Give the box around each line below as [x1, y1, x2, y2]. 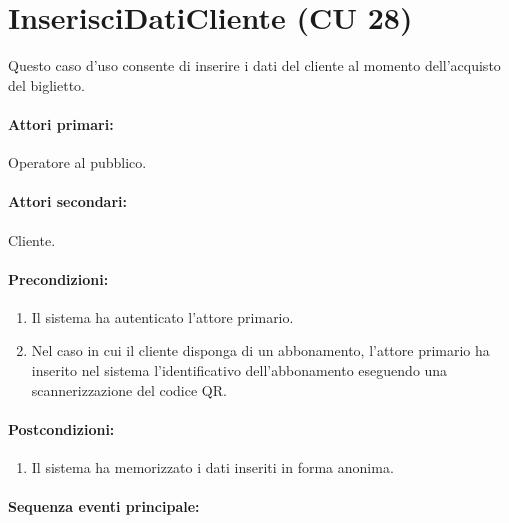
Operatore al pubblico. [8, 152, 147, 173]
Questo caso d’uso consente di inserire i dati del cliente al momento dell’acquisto [8, 55, 501, 76]
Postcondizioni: [8, 418, 115, 439]
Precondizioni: [8, 268, 109, 289]
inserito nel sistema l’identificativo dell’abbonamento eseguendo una [31, 360, 448, 381]
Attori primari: [8, 113, 114, 134]
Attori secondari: [8, 191, 127, 212]
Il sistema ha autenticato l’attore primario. [31, 306, 294, 327]
